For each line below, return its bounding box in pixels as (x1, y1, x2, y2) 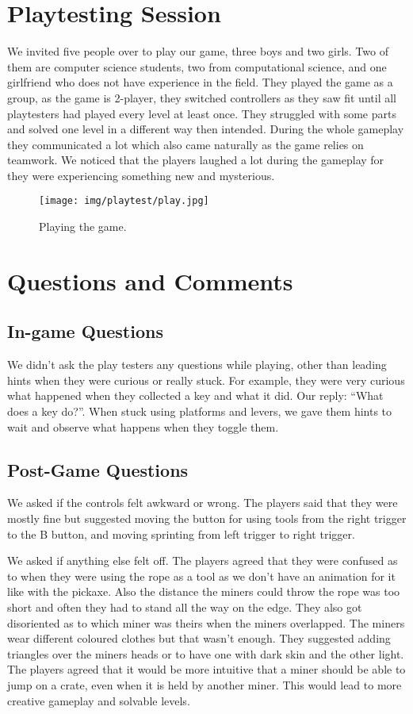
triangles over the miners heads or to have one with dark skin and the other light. (7, 645, 404, 662)
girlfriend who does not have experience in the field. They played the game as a (7, 74, 393, 90)
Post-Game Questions (7, 457, 189, 482)
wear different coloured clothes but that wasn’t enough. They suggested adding (7, 630, 391, 647)
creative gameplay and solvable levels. (7, 692, 190, 708)
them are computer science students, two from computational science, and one (7, 58, 387, 75)
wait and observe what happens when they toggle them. (7, 418, 279, 435)
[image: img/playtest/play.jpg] (39, 195, 209, 207)
